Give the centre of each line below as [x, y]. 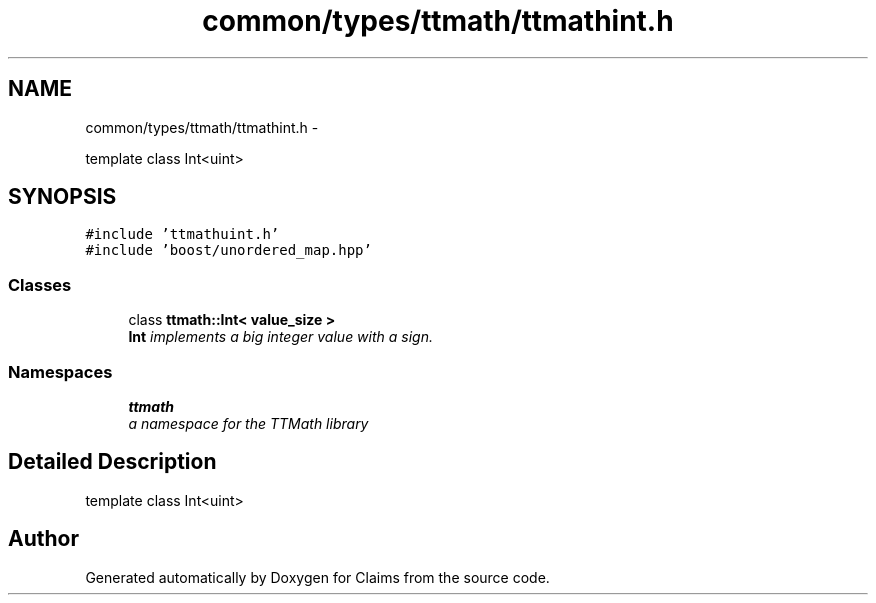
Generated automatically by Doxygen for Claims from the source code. [317, 577]
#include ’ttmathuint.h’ [182, 234]
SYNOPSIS [62, 197]
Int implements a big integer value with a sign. [280, 337]
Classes [40, 284]
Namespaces [60, 371]
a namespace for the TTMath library [248, 423]
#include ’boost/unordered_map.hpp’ [228, 250]
